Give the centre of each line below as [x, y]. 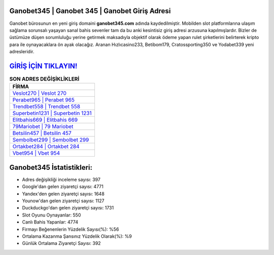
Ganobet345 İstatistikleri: [51, 167]
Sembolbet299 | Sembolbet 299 [51, 140]
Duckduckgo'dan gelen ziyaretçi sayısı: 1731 [68, 208]
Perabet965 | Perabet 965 [43, 100]
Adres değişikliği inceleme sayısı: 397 [61, 179]
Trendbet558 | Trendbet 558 [46, 106]
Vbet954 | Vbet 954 [36, 153]
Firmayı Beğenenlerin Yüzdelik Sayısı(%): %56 [71, 229]
